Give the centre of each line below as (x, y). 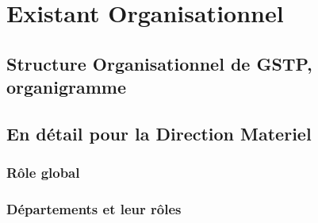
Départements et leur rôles (94, 209)
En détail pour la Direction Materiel (159, 133)
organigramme (67, 87)
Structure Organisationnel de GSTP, (159, 63)
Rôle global (43, 173)
